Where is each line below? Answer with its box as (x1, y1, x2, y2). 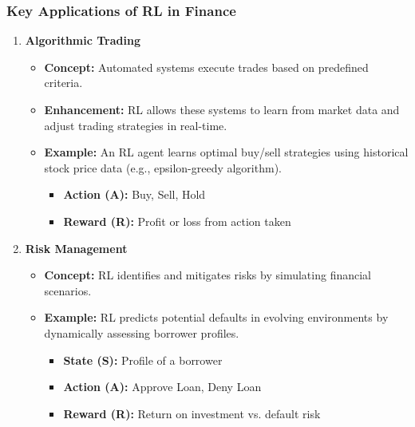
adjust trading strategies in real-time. (44, 117, 227, 133)
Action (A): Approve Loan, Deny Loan (63, 378, 262, 395)
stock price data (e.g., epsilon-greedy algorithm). (44, 159, 282, 176)
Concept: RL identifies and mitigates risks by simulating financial (44, 267, 371, 283)
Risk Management (25, 239, 128, 256)
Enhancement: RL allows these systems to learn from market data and (44, 101, 400, 117)
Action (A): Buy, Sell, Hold (63, 186, 206, 203)
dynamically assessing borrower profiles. (44, 324, 239, 341)
